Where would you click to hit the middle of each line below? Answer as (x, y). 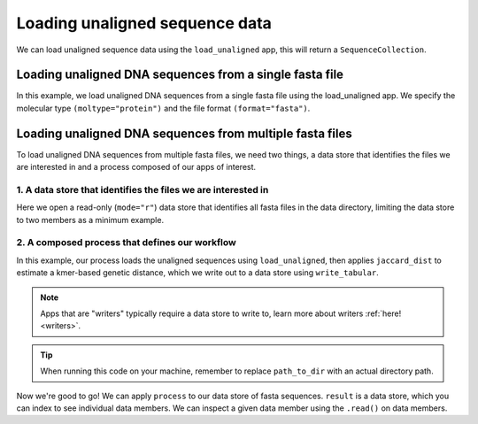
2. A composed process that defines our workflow (126, 243)
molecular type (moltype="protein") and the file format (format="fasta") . (163, 108)
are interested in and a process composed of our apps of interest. (136, 167)
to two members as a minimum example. (90, 220)
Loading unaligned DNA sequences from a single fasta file (180, 75)
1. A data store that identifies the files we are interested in (143, 189)
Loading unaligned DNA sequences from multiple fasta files (185, 133)
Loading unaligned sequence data (144, 23)
